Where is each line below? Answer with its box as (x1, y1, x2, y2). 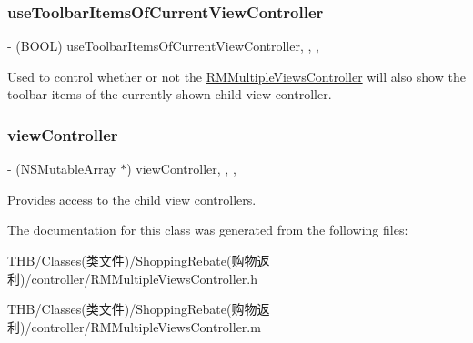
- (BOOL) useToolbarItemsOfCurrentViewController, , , (7, 36, 319, 55)
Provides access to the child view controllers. (7, 189, 257, 208)
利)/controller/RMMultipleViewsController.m (7, 317, 261, 336)
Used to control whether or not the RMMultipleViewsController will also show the (7, 66, 466, 86)
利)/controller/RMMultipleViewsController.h (7, 268, 258, 288)
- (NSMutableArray (7, 159, 116, 178)
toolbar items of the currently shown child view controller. (7, 85, 332, 104)
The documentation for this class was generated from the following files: (7, 220, 408, 239)
